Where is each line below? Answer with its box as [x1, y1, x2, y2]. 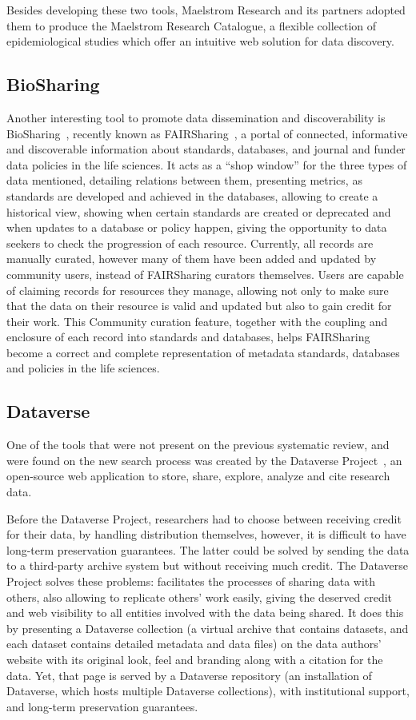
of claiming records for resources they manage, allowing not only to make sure [6, 281, 389, 298]
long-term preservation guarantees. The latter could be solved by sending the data [6, 541, 410, 558]
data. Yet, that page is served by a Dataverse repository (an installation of [6, 666, 372, 683]
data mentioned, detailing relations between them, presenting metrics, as [6, 172, 362, 189]
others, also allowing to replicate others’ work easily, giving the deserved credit [6, 588, 393, 605]
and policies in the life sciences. [6, 360, 160, 376]
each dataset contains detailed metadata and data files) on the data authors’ [6, 635, 382, 652]
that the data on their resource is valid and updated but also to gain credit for [6, 297, 392, 314]
